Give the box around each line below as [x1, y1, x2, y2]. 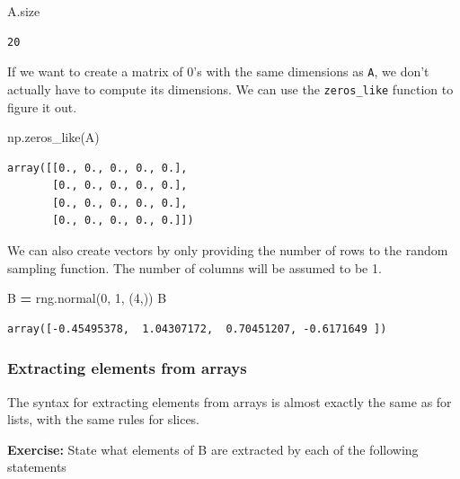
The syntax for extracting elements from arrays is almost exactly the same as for [7, 392, 452, 411]
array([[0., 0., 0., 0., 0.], [7, 161, 188, 174]
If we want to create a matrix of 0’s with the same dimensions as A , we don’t [7, 62, 429, 81]
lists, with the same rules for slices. [7, 410, 200, 429]
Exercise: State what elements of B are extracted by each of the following [7, 439, 419, 458]
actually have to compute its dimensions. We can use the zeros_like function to [7, 79, 454, 98]
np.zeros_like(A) [7, 128, 100, 146]
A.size [7, 2, 40, 20]
